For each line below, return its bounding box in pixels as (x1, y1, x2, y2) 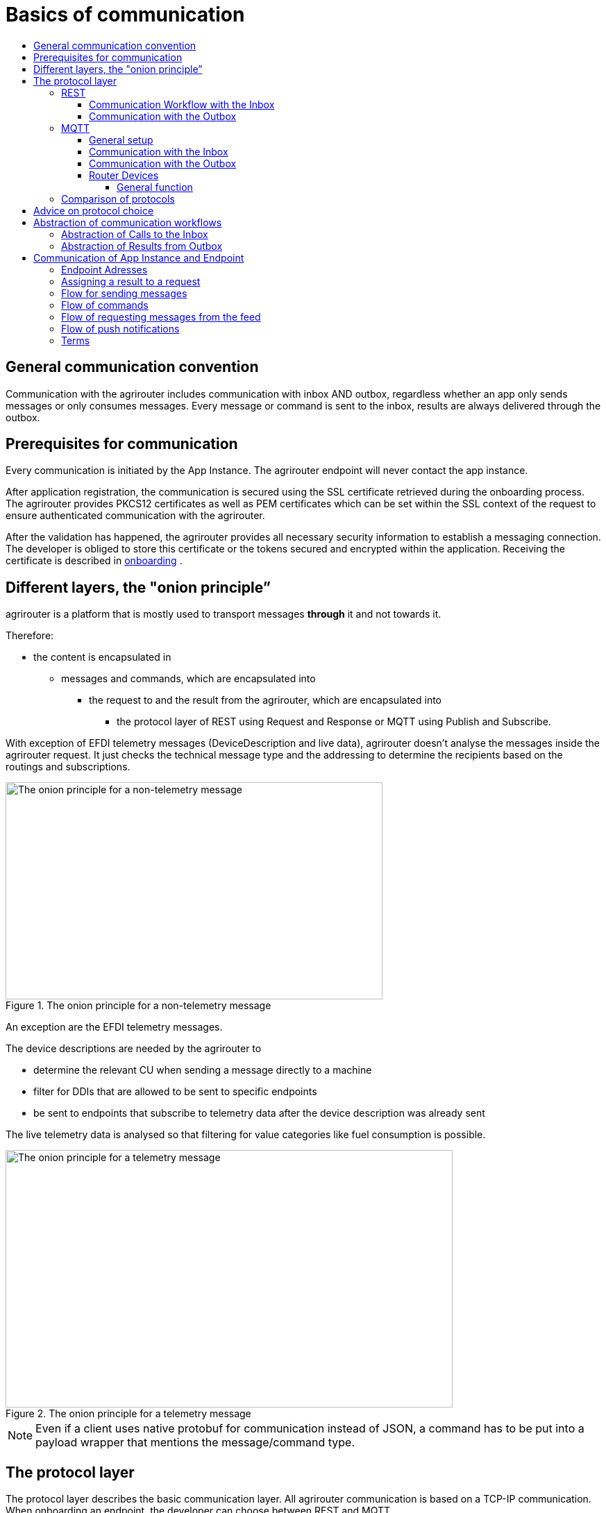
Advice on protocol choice (33, 204, 154, 217)
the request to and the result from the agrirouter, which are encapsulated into (89, 694, 442, 707)
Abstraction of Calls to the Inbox (61, 228, 208, 240)
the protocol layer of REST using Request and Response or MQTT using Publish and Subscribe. (117, 716, 551, 728)
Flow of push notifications (61, 322, 180, 335)
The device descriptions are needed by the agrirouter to (6, 1042, 262, 1055)
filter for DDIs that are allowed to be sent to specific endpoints (33, 1085, 317, 1098)
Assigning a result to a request (61, 275, 201, 287)
